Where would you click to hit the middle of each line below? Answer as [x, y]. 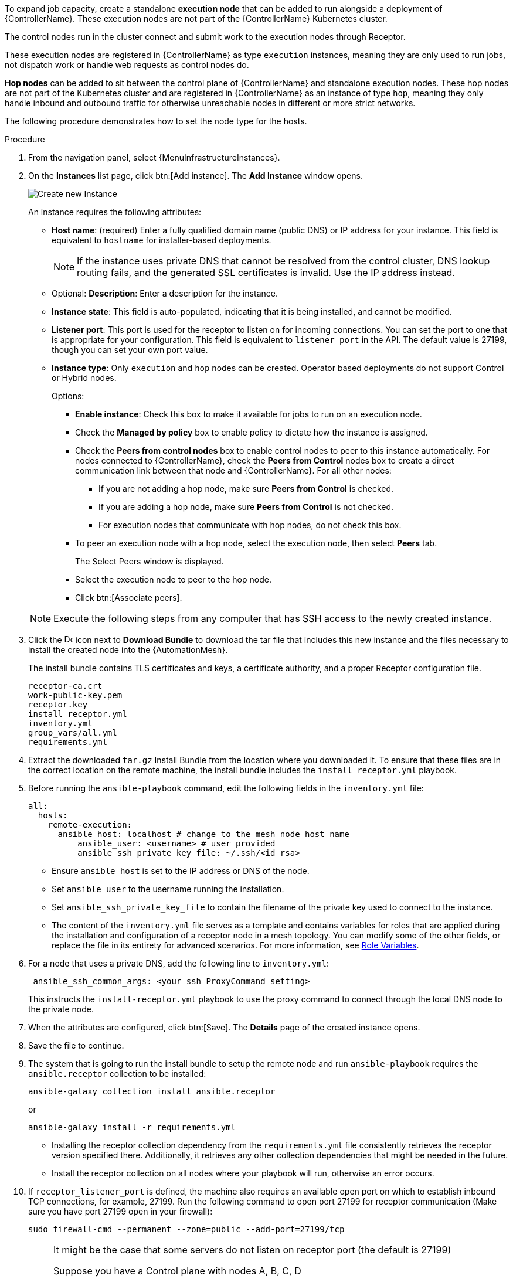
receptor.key [58, 705]
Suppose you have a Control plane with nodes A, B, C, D [177, 1271]
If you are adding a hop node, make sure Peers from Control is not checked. [246, 507]
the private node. [61, 1009]
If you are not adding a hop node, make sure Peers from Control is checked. [246, 489]
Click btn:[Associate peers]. [129, 598]
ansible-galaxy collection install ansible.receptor [152, 1091]
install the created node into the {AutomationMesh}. [128, 650]
